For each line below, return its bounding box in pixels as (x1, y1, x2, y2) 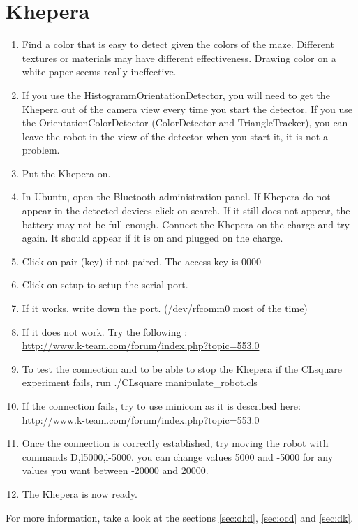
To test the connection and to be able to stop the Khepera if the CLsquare (22, 361, 343, 376)
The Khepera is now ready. (22, 486, 137, 501)
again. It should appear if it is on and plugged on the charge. (22, 230, 283, 245)
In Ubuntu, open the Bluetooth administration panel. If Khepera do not (22, 189, 331, 204)
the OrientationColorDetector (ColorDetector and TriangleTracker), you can (22, 115, 348, 130)
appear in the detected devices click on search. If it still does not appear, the (22, 203, 350, 218)
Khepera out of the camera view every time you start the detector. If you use (22, 101, 352, 116)
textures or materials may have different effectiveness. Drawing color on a (22, 50, 336, 65)
